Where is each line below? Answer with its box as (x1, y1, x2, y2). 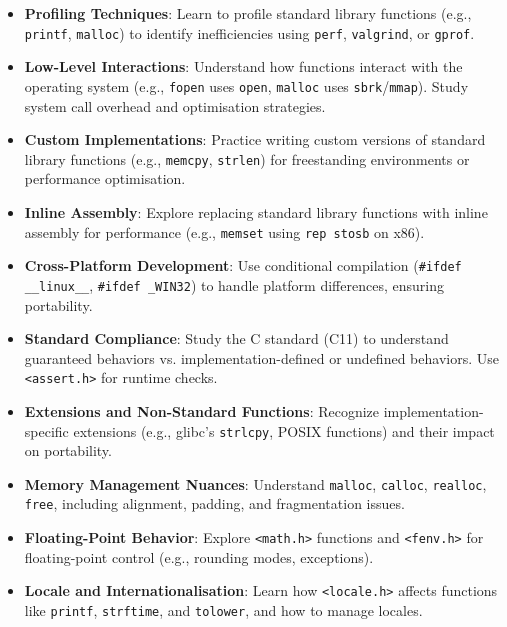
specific (24, 420, 69, 441)
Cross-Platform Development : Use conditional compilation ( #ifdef (24, 255, 462, 276)
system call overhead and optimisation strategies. (24, 95, 326, 116)
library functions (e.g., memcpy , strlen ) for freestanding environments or (24, 148, 470, 169)
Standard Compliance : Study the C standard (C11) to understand (24, 328, 449, 349)
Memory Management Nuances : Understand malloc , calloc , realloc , (24, 473, 487, 494)
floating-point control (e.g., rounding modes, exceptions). (24, 546, 374, 567)
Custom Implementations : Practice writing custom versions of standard (24, 129, 486, 150)
